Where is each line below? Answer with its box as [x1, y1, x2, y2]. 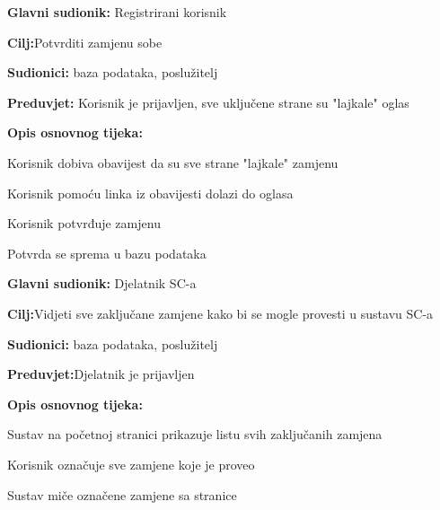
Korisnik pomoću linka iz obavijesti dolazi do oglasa [7, 183, 294, 202]
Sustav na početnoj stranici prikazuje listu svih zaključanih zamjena [7, 425, 383, 444]
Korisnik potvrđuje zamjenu [7, 214, 161, 233]
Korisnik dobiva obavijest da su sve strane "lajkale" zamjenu [7, 153, 339, 171]
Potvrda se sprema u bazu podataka [7, 243, 207, 262]
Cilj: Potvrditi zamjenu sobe [7, 32, 163, 51]
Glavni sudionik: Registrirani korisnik [7, 3, 227, 21]
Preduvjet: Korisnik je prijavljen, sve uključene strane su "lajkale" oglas [7, 92, 409, 111]
